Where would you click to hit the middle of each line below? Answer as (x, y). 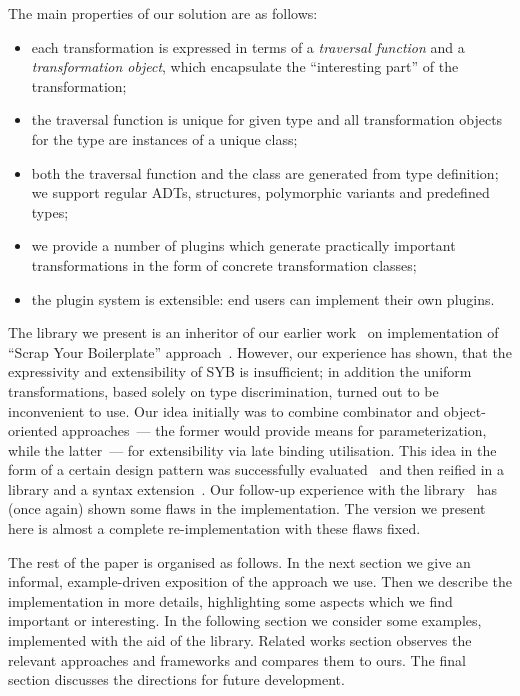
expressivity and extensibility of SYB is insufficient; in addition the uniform (240, 371)
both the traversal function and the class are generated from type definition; (265, 172)
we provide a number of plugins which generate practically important (243, 245)
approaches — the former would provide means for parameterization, (274, 430)
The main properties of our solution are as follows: (163, 13)
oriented (33, 430)
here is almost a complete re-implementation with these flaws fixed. (214, 528)
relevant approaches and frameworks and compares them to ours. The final (237, 659)
